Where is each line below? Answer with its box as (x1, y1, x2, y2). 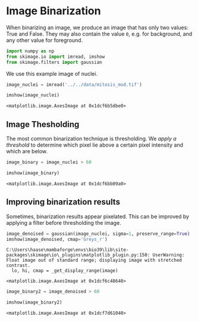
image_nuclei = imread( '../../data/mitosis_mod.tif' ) (6, 82, 143, 88)
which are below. (6, 148, 48, 155)
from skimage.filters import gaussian (6, 59, 102, 65)
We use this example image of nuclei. (6, 70, 98, 77)
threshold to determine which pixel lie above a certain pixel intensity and (6, 141, 183, 148)
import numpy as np (6, 48, 55, 54)
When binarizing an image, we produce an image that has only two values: (6, 24, 188, 31)
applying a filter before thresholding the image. (6, 219, 121, 226)
